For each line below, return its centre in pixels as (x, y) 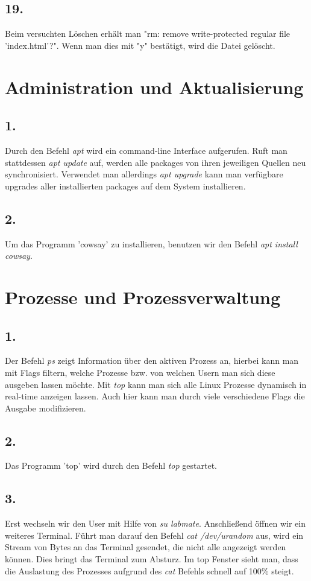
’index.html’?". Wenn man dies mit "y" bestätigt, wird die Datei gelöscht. (140, 45)
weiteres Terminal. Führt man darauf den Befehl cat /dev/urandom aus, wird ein (154, 535)
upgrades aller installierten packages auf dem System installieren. (125, 186)
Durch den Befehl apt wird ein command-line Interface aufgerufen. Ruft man (146, 150)
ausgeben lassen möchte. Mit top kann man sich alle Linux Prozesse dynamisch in (156, 384)
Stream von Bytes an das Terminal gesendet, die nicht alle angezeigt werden (146, 547)
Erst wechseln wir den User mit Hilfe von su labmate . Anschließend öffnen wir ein (155, 523)
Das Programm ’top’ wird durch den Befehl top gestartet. (111, 465)
